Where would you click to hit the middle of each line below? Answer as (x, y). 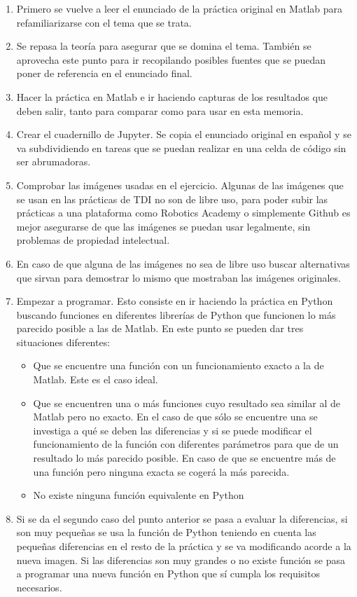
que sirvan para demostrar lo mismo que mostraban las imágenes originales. (178, 277)
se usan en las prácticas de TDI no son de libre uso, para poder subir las (172, 199)
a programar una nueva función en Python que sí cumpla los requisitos (168, 574)
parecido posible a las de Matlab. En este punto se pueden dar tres (160, 328)
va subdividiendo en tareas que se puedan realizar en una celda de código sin (181, 147)
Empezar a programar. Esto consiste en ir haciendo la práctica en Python (175, 301)
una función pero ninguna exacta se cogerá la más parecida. (161, 471)
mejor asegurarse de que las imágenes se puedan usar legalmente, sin (163, 226)
